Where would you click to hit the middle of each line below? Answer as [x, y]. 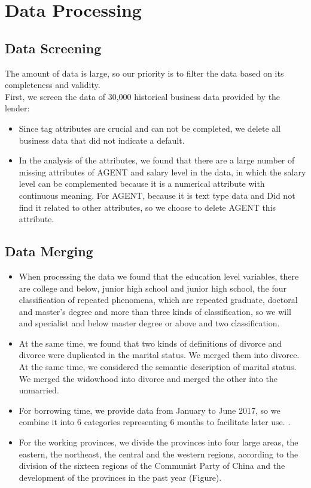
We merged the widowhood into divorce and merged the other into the [148, 378]
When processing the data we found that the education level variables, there [159, 276]
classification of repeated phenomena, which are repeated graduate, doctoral [158, 300]
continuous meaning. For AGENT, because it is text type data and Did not [157, 195]
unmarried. [39, 390]
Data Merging [49, 251]
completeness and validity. [53, 85]
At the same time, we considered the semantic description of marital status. [158, 367]
